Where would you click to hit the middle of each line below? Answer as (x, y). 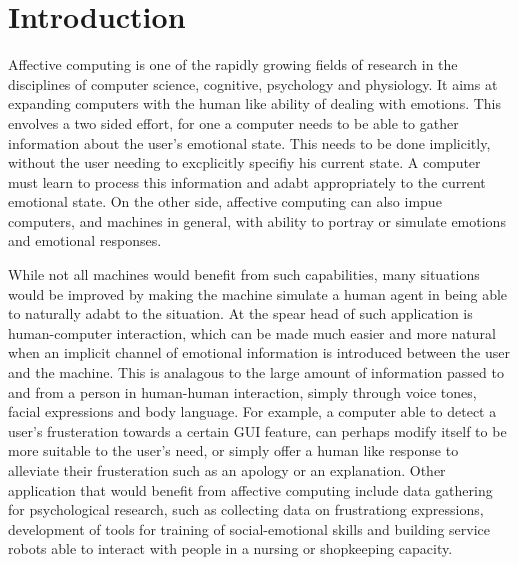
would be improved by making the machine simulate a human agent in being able (258, 293)
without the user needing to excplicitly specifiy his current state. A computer (244, 162)
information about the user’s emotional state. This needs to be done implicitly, (249, 142)
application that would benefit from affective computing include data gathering (250, 489)
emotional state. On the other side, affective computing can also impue (225, 201)
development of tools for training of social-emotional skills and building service (249, 528)
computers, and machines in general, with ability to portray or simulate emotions (257, 220)
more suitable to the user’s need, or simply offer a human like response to (233, 450)
